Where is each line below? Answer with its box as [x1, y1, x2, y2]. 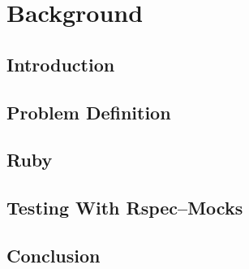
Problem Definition [6, 99, 171, 124]
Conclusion [6, 242, 101, 267]
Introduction [6, 51, 115, 76]
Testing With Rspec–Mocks [6, 195, 243, 220]
